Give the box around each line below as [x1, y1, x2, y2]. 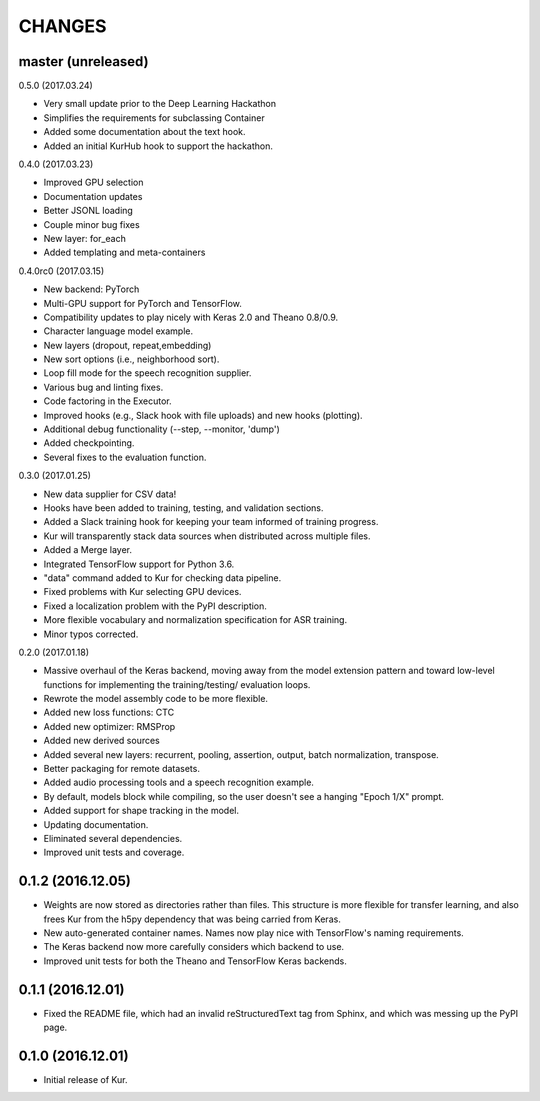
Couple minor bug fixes [43, 218, 140, 230]
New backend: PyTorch [43, 283, 140, 295]
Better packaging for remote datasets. [43, 763, 200, 775]
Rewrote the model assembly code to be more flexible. [43, 693, 269, 705]
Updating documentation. [43, 818, 149, 830]
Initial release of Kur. [43, 1074, 128, 1086]
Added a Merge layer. [43, 544, 133, 556]
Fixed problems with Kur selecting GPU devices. [43, 586, 242, 598]
